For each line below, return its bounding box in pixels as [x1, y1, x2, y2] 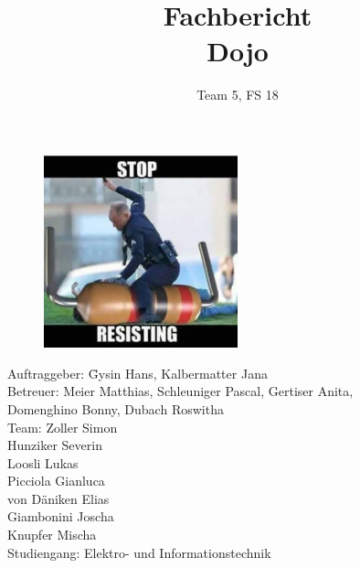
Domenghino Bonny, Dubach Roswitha [7, 399, 224, 418]
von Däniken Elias [7, 488, 110, 508]
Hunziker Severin [7, 435, 102, 455]
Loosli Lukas [7, 453, 79, 472]
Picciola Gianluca [7, 471, 105, 490]
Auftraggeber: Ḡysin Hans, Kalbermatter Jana [7, 363, 268, 382]
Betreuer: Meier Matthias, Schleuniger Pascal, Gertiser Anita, [7, 381, 354, 401]
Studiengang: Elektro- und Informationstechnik [7, 542, 271, 562]
